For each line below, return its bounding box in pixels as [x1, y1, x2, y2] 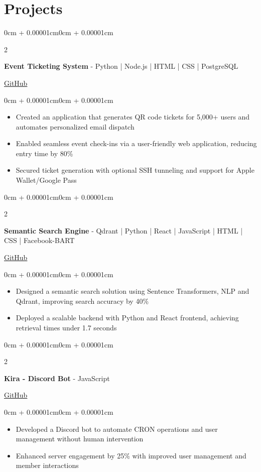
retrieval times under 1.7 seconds [16, 322, 117, 332]
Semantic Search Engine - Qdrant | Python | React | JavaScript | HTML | [4, 225, 243, 235]
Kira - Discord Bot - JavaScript [4, 373, 110, 383]
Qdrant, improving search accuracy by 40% [16, 295, 149, 306]
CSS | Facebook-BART [4, 235, 75, 246]
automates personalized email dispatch [16, 121, 135, 132]
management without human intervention [16, 433, 144, 444]
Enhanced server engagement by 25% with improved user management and [16, 450, 246, 460]
